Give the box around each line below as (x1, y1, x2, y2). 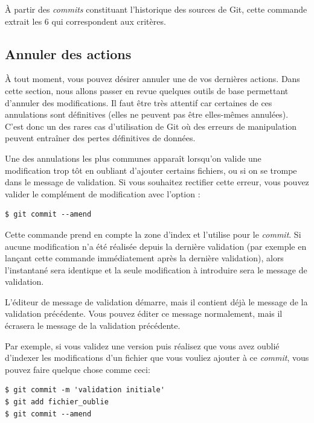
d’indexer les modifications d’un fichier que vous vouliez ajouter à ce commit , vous (5, 351, 309, 364)
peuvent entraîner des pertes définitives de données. (5, 132, 196, 144)
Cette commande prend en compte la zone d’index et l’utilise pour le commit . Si (5, 227, 301, 240)
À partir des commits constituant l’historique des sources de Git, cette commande (5, 3, 307, 15)
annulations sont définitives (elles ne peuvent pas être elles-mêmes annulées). (5, 108, 289, 121)
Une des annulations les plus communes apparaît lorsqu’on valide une (5, 151, 261, 164)
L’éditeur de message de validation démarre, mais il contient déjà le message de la (5, 295, 308, 308)
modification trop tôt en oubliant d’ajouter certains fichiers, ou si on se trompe (5, 164, 297, 176)
